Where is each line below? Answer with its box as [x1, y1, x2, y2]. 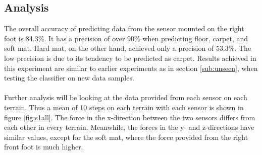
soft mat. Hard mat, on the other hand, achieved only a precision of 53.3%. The [4, 43, 251, 53]
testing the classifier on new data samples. [4, 72, 134, 83]
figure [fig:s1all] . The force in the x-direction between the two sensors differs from [4, 112, 255, 122]
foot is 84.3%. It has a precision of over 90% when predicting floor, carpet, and [4, 33, 248, 43]
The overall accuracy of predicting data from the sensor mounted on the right [4, 23, 244, 34]
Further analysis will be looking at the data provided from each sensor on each [4, 92, 247, 103]
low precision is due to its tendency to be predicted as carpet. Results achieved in [4, 52, 256, 63]
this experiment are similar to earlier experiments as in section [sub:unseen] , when [4, 62, 258, 73]
